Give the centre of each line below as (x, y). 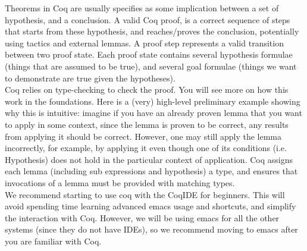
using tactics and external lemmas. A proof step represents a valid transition (144, 43)
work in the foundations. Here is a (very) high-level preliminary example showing (153, 101)
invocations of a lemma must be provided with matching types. (120, 182)
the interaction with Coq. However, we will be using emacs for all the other (142, 217)
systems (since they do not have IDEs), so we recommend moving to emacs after (151, 229)
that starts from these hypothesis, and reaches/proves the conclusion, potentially (152, 31)
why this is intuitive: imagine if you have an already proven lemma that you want (153, 113)
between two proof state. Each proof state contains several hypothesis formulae (149, 54)
